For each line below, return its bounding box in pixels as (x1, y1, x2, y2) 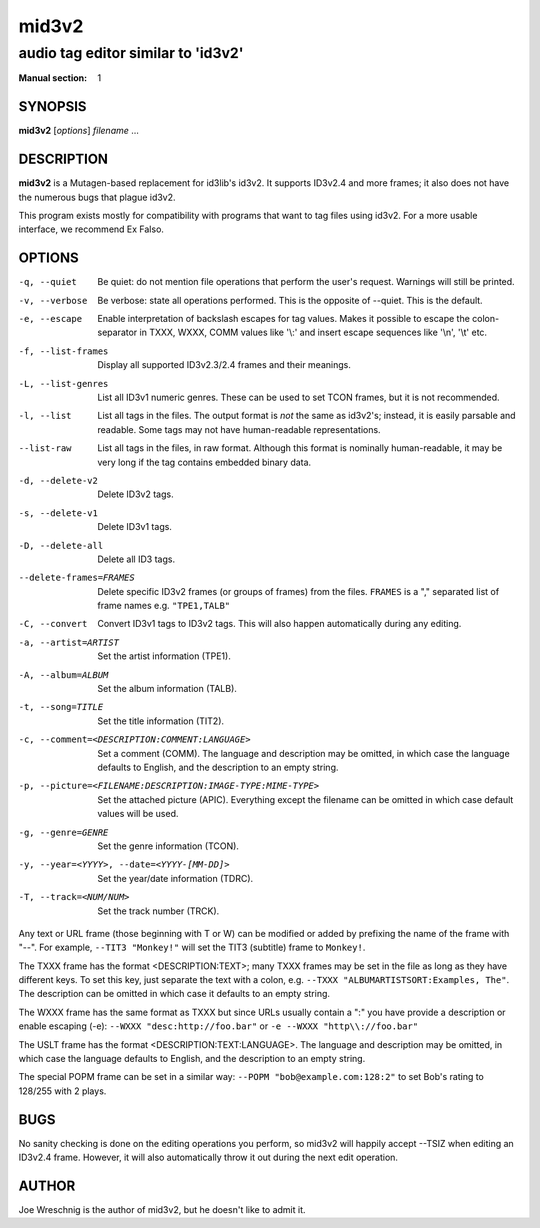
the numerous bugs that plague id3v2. (18, 191, 176, 203)
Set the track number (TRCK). (97, 905, 220, 917)
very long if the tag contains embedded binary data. (97, 456, 312, 468)
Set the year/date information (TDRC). (97, 872, 254, 884)
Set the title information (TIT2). (97, 715, 225, 727)
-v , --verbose (18, 295, 88, 306)
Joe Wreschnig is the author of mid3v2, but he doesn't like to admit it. (18, 1204, 306, 1216)
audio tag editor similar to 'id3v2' (18, 44, 244, 62)
